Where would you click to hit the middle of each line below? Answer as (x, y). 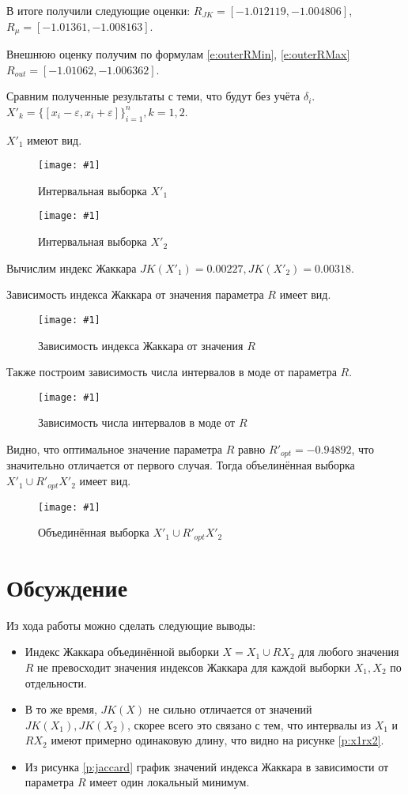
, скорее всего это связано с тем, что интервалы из (249, 724)
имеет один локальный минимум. (170, 782)
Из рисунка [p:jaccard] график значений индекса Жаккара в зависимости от (207, 766)
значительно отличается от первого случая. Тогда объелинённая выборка (181, 465)
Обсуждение (67, 587)
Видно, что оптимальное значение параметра (115, 449)
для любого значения (349, 652)
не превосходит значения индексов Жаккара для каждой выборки (194, 667)
